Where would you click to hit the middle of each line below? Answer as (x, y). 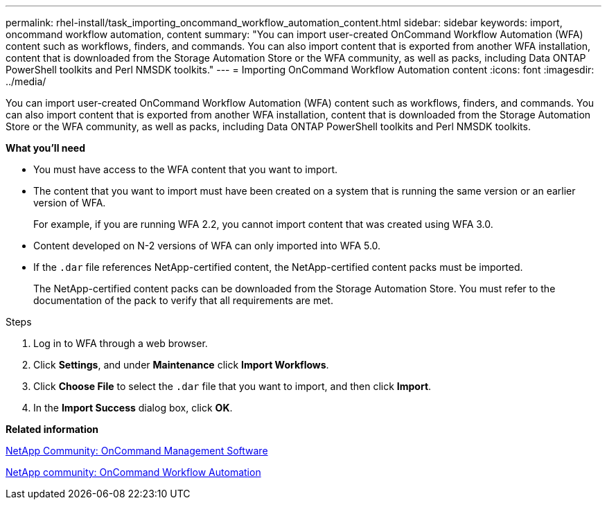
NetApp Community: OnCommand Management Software (137, 451)
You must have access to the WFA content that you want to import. (186, 169)
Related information (52, 429)
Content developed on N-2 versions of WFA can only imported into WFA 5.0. (207, 246)
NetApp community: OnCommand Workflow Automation (133, 472)
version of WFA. (70, 203)
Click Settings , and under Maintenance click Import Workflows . (181, 365)
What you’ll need (45, 148)
